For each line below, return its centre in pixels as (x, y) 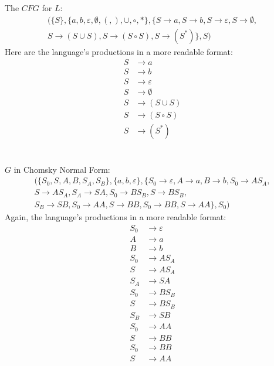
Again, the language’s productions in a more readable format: (116, 216)
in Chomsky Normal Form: (62, 169)
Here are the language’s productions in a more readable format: (119, 51)
